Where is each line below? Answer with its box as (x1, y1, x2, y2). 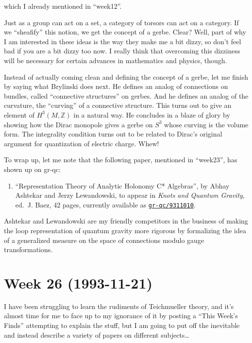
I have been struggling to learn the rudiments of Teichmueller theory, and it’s (4, 301, 234, 311)
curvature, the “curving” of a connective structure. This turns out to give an (4, 100, 232, 110)
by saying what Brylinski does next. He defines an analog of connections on (4, 81, 228, 91)
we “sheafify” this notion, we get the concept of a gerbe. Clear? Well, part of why (4, 27, 246, 37)
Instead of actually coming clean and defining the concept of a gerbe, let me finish (4, 71, 249, 82)
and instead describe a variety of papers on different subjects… (4, 329, 189, 340)
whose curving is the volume (164, 119, 249, 129)
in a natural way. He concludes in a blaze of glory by (73, 109, 230, 120)
